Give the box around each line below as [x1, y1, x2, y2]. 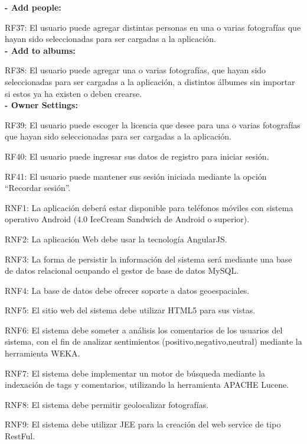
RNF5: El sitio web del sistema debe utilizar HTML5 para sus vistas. [5, 304, 256, 316]
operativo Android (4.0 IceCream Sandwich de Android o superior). [5, 213, 250, 225]
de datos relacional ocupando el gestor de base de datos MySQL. [5, 264, 239, 277]
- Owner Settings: [5, 99, 78, 111]
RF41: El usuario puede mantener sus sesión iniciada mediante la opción [5, 170, 267, 182]
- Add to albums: [5, 44, 76, 56]
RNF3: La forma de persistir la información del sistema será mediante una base [5, 252, 292, 265]
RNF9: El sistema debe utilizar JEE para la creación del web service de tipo [5, 418, 281, 430]
